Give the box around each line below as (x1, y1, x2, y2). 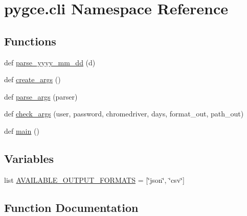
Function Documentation (4, 199, 139, 215)
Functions (4, 33, 56, 49)
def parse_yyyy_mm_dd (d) (4, 57, 96, 67)
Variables (4, 150, 54, 166)
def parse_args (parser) (4, 91, 78, 102)
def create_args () (4, 74, 61, 85)
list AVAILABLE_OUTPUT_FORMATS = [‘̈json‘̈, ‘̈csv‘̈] (4, 174, 185, 185)
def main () (4, 125, 39, 136)
